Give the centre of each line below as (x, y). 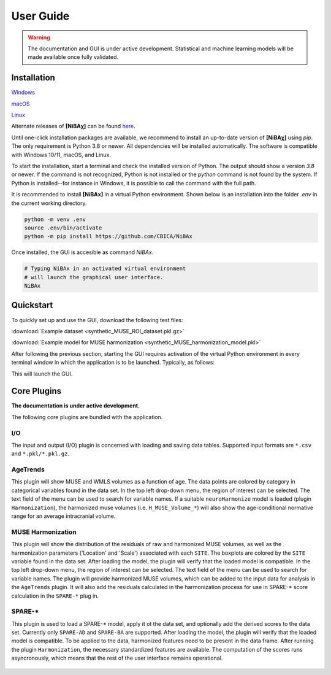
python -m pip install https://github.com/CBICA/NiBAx (108, 237)
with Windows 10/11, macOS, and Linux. (61, 155)
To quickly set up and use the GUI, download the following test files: (97, 320)
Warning (39, 37)
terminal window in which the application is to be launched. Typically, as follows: (113, 363)
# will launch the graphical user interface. (94, 277)
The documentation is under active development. (76, 406)
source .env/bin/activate (63, 228)
